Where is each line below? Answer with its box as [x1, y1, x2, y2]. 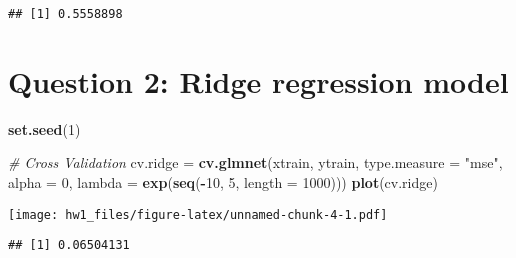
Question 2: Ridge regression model [8, 60, 509, 101]
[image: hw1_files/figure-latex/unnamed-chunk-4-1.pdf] [8, 207, 388, 222]
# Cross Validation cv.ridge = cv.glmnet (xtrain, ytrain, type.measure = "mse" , [8, 152, 503, 173]
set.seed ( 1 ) [8, 118, 81, 139]
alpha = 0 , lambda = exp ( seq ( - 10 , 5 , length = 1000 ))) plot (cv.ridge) [8, 171, 438, 192]
